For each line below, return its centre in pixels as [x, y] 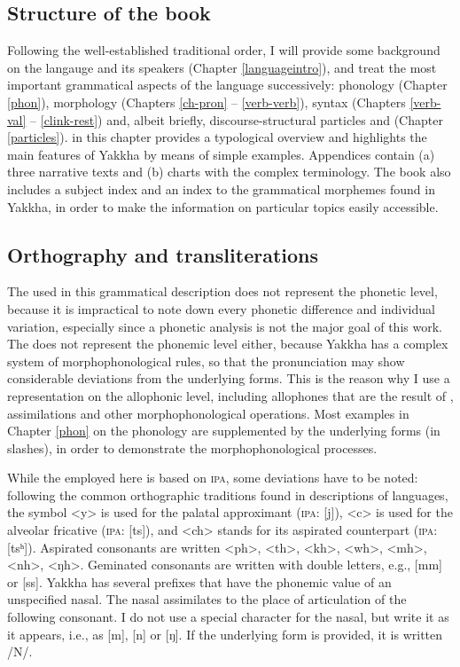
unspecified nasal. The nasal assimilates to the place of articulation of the [207, 599]
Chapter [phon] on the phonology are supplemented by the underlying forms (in [224, 431]
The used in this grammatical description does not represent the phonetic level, [222, 291]
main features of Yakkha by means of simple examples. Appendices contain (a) [221, 154]
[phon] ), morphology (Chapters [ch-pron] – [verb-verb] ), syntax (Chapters [207, 102]
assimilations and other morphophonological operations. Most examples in [208, 413]
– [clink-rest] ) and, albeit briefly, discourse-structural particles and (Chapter [237, 119]
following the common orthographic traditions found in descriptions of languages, [228, 494]
